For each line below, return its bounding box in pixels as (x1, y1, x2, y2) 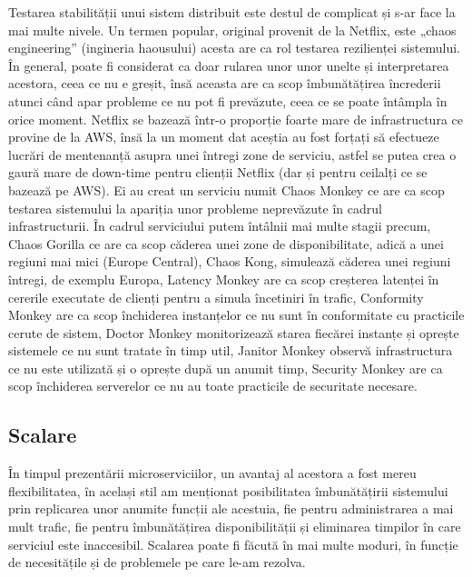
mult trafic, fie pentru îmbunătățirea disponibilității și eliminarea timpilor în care (8, 517, 461, 536)
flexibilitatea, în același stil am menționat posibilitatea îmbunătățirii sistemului (8, 481, 448, 500)
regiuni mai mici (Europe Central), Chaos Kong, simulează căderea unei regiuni (8, 252, 451, 271)
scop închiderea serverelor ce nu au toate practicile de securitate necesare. (8, 376, 418, 395)
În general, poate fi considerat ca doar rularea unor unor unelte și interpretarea (8, 55, 449, 75)
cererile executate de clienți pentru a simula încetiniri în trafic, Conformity (8, 287, 424, 306)
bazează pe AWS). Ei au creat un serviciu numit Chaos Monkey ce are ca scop (8, 180, 445, 199)
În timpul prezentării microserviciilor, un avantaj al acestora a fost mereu (8, 463, 417, 483)
